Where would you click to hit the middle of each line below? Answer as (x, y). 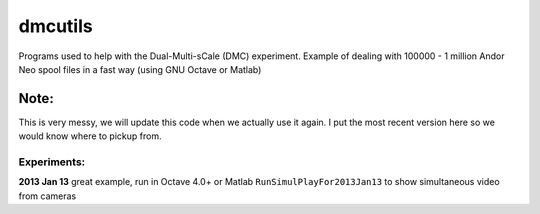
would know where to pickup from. (90, 136)
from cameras (47, 196)
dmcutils (56, 26)
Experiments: (52, 162)
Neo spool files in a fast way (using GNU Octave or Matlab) (140, 69)
